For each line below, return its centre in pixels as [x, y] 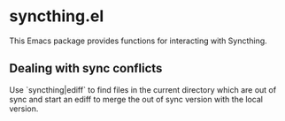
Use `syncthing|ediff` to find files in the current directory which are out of [143, 89]
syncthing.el [57, 16]
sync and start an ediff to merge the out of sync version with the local [136, 99]
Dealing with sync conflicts [86, 68]
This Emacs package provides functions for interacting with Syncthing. [138, 41]
